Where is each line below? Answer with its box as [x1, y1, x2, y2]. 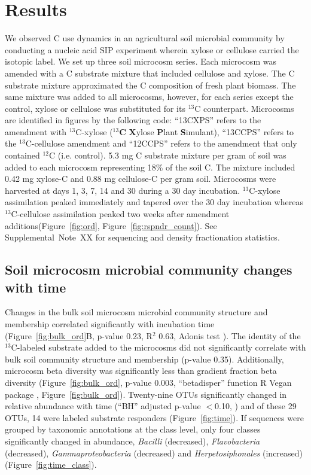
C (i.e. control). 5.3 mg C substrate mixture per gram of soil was [48, 149, 286, 162]
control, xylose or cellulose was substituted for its [5, 102, 185, 114]
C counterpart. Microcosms [194, 102, 294, 114]
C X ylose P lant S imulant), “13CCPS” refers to [119, 125, 294, 138]
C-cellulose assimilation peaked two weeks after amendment [11, 208, 230, 220]
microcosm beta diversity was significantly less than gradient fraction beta [5, 364, 277, 377]
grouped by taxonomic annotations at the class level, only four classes [5, 423, 261, 436]
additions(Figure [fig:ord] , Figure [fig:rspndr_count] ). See [5, 219, 217, 232]
